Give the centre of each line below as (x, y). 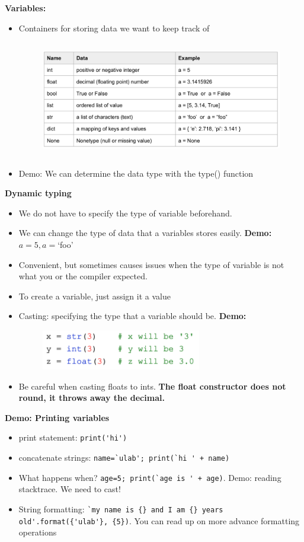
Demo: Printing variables (57, 417)
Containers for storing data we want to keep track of (114, 28)
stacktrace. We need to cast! (70, 489)
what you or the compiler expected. (83, 276)
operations (38, 532)
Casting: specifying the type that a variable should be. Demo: (132, 316)
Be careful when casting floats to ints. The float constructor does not (152, 386)
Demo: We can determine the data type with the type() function (136, 173)
